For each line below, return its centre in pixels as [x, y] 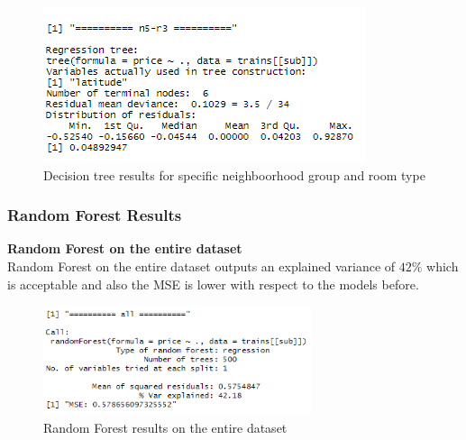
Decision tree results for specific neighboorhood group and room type [234, 174]
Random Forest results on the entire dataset [165, 427]
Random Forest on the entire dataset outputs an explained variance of [201, 266]
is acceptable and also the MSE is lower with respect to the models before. [213, 284]
